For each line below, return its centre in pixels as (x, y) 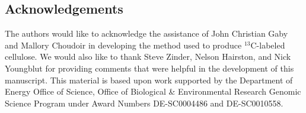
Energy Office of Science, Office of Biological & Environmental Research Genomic (153, 91)
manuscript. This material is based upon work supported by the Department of (149, 80)
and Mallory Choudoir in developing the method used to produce (123, 45)
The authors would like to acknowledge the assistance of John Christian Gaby (146, 33)
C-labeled (268, 45)
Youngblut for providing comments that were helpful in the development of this (149, 68)
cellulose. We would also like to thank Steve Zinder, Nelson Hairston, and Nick (148, 56)
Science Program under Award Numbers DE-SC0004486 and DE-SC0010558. (144, 103)
